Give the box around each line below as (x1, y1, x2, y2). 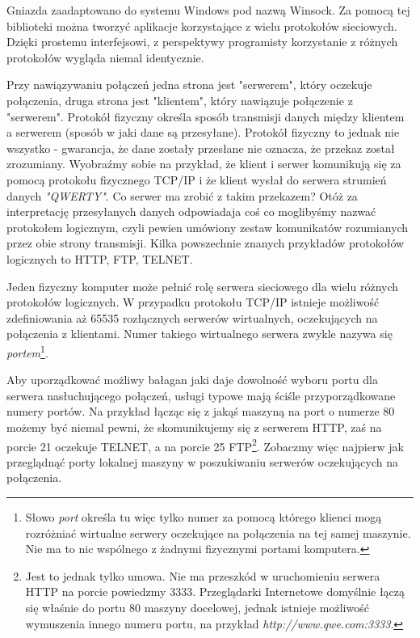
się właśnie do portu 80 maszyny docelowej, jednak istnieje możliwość (25, 598, 369, 615)
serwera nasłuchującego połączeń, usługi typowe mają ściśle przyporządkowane (6, 387, 396, 404)
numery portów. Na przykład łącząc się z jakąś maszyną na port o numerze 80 (6, 403, 395, 420)
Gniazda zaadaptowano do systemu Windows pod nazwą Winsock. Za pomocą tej (6, 2, 410, 18)
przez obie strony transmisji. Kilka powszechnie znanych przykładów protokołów (6, 234, 405, 251)
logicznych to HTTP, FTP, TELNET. (6, 250, 193, 267)
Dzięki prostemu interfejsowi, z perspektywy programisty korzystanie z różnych (6, 33, 398, 50)
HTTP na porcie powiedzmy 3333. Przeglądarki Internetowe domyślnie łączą (25, 583, 405, 600)
